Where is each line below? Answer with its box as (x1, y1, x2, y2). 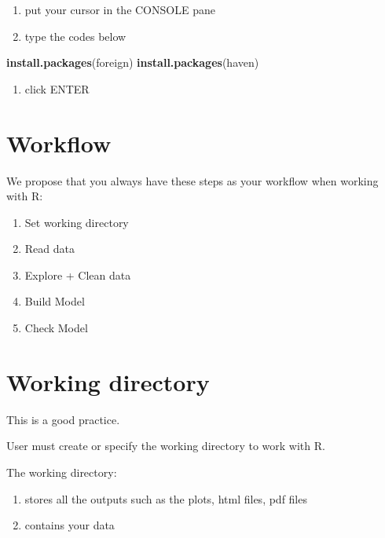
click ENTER (24, 80, 90, 97)
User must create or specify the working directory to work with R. (6, 437, 325, 454)
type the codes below (24, 27, 126, 44)
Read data (24, 240, 75, 257)
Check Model (24, 320, 88, 336)
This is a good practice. (6, 411, 120, 427)
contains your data (24, 517, 115, 533)
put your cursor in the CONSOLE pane (24, 2, 215, 17)
